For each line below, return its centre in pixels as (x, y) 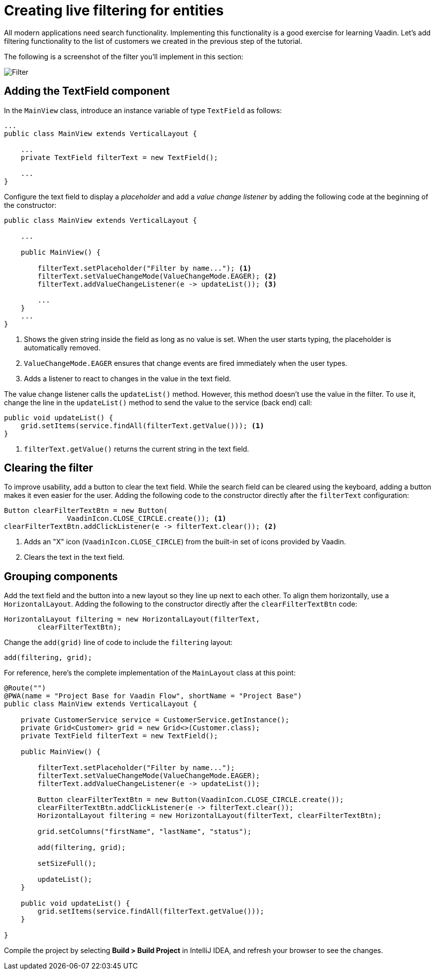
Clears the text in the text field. (74, 557)
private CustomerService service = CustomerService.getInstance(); (155, 720)
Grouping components (61, 576)
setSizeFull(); (67, 864)
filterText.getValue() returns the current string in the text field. (137, 449)
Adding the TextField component (87, 91)
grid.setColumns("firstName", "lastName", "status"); (145, 832)
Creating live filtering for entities (114, 10)
